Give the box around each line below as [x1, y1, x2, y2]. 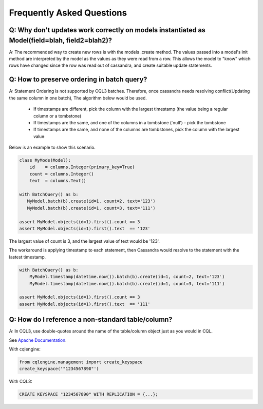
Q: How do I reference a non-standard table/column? [9, 315, 172, 324]
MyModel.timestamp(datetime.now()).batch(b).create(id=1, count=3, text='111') [29, 281, 225, 286]
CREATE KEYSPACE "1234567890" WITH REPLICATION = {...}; [19, 391, 158, 397]
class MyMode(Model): [19, 157, 71, 163]
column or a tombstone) [33, 113, 82, 119]
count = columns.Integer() [29, 171, 94, 176]
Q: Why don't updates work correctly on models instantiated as [9, 26, 206, 34]
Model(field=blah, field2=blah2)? [9, 36, 112, 44]
